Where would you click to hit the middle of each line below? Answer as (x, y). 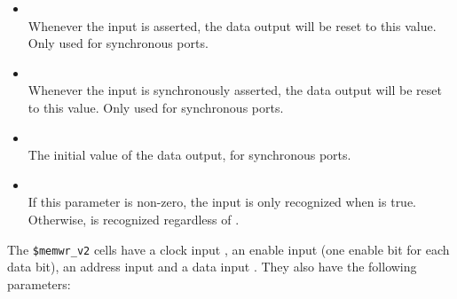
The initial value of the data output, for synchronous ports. (189, 155)
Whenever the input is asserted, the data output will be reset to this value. (232, 25)
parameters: (39, 283)
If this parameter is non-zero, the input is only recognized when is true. (222, 202)
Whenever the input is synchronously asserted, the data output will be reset (235, 90)
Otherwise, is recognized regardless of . (134, 219)
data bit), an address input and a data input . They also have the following (212, 267)
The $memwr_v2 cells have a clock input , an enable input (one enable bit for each (228, 249)
